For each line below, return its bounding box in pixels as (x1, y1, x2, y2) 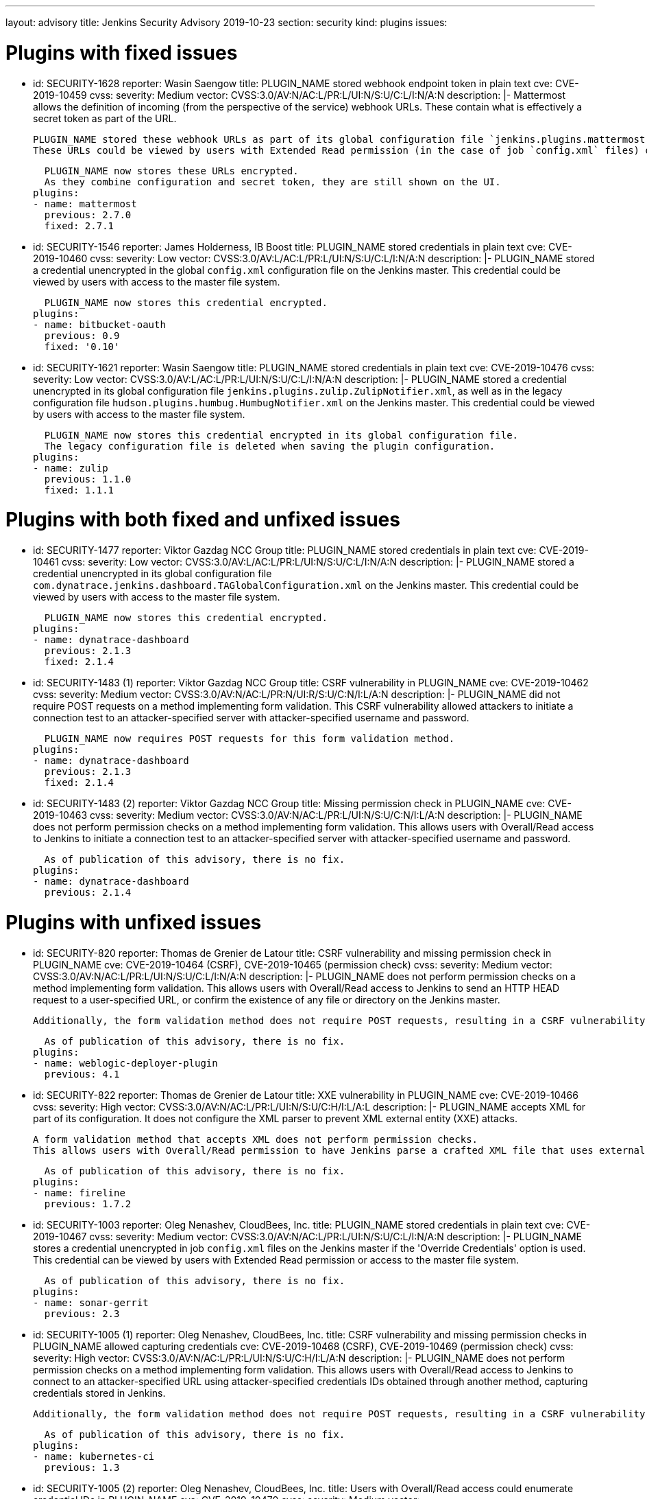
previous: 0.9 (44, 329, 120, 341)
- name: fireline (33, 1187, 125, 1198)
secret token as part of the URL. (33, 112, 177, 124)
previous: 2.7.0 (44, 209, 132, 220)
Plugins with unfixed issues (5, 910, 262, 934)
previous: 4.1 (44, 1068, 120, 1080)
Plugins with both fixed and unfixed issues (5, 508, 400, 532)
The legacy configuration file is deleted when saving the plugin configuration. (44, 440, 496, 452)
